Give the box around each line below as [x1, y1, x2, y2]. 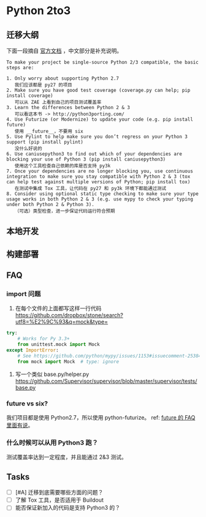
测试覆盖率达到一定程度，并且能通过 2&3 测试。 [6, 453, 128, 461]
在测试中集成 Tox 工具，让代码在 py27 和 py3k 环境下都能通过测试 [14, 185, 167, 191]
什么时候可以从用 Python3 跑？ [6, 438, 99, 446]
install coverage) [6, 93, 53, 99]
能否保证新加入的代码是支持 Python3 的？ [15, 504, 121, 511]
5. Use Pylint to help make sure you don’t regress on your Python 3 [6, 134, 188, 140]
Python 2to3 [6, 4, 71, 18]
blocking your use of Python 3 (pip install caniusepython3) [6, 156, 166, 163]
